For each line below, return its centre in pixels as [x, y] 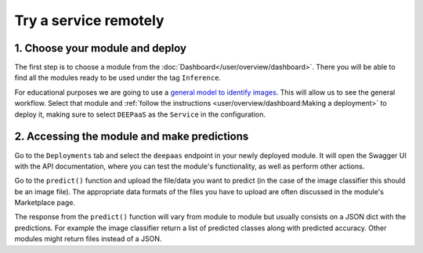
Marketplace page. [45, 203]
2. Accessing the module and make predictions [132, 137]
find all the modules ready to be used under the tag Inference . [118, 78]
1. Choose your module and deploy [101, 48]
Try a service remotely [89, 20]
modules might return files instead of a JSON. [88, 239]
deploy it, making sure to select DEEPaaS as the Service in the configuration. [140, 114]
